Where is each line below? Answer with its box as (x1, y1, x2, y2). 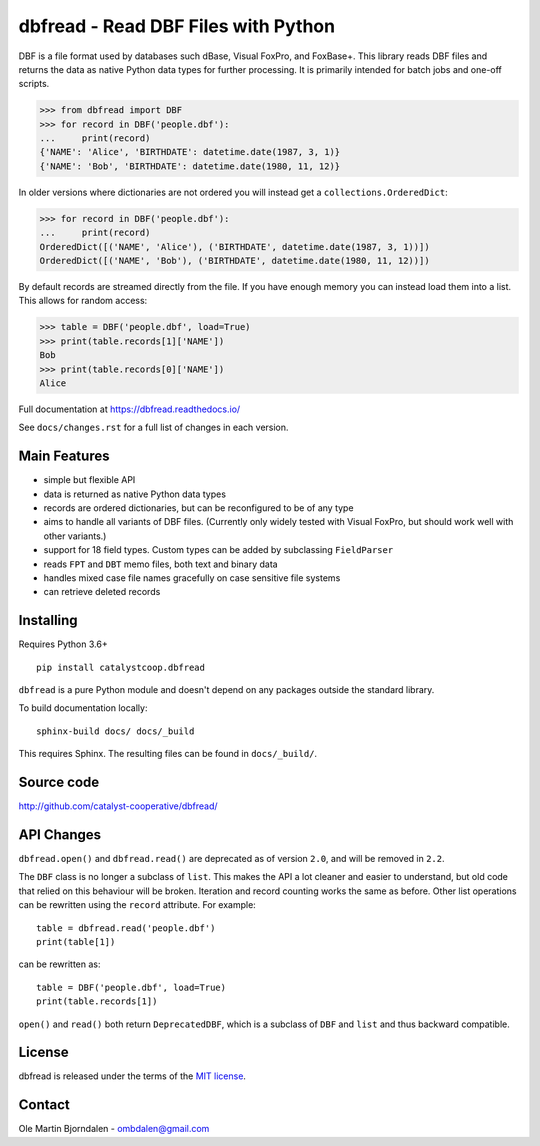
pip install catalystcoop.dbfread (36, 661, 205, 673)
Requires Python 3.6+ (18, 638, 109, 650)
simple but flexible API (43, 474, 136, 486)
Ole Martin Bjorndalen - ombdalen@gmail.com (18, 1123, 210, 1135)
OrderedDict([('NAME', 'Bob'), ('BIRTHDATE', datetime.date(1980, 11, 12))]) (39, 255, 430, 267)
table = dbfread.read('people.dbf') (36, 922, 216, 934)
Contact (18, 1096, 70, 1114)
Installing (18, 612, 79, 629)
